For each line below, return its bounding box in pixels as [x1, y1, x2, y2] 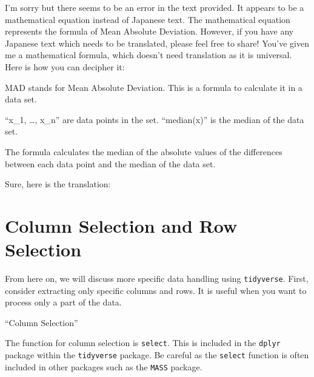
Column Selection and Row [5, 213, 238, 238]
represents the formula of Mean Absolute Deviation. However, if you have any [5, 25, 294, 38]
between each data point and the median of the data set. [5, 157, 216, 170]
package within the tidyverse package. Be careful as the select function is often [5, 349, 309, 361]
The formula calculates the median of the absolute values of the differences [5, 145, 282, 158]
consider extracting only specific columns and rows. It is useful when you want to [5, 284, 307, 296]
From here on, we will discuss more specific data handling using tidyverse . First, [5, 272, 309, 285]
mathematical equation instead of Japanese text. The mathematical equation [5, 13, 290, 25]
